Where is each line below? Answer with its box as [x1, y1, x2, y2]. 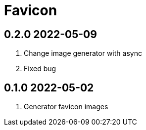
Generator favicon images [24, 102, 108, 111]
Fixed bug [24, 64, 56, 73]
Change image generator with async [24, 49, 142, 58]
